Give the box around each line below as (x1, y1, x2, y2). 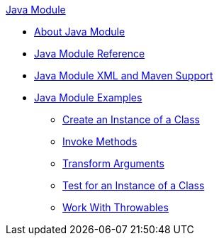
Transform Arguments (62, 157, 164, 169)
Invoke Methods (62, 135, 137, 147)
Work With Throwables (62, 201, 169, 213)
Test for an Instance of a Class (62, 179, 205, 191)
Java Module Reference (34, 47, 145, 60)
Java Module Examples (34, 91, 142, 103)
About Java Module (34, 26, 125, 38)
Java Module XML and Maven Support (34, 69, 213, 82)
